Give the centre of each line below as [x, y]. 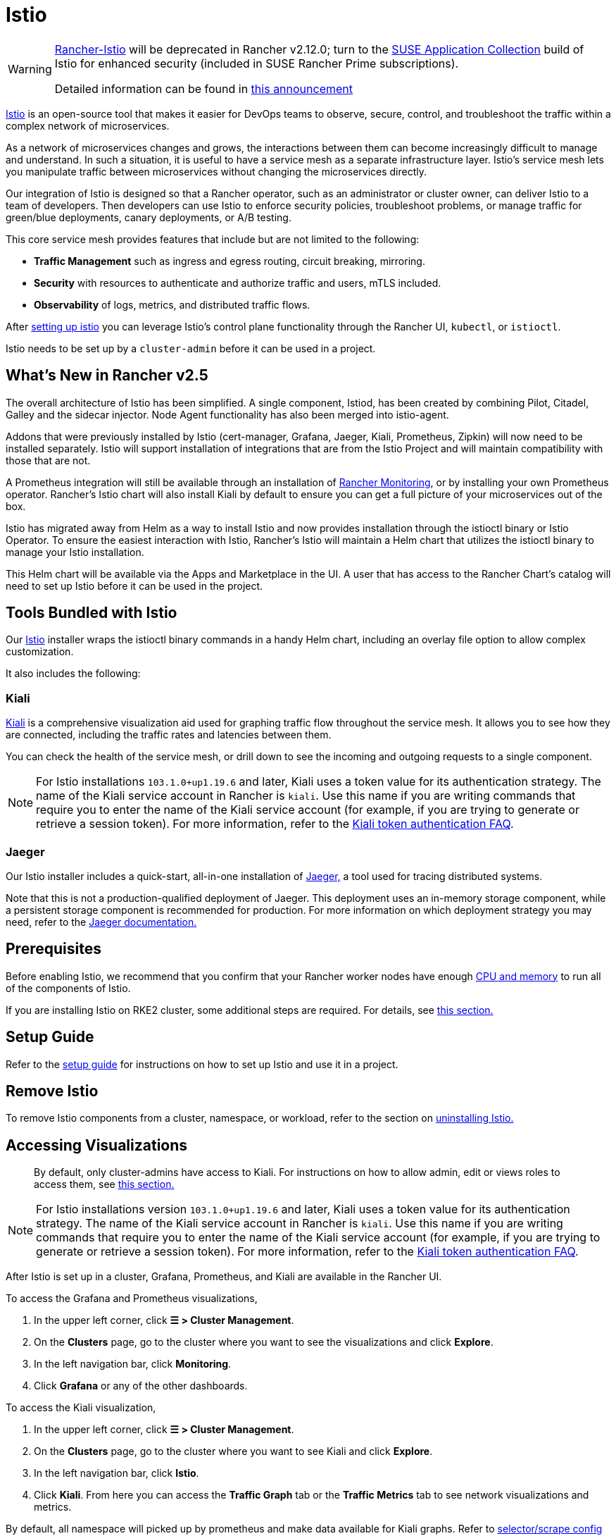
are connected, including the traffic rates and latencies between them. [169, 735]
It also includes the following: [73, 674]
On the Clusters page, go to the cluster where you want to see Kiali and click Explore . [233, 1451]
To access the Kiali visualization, [81, 1408]
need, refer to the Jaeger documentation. [101, 922]
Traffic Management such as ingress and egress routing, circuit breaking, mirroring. [230, 261]
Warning [30, 69]
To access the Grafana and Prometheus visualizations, [132, 1299]
